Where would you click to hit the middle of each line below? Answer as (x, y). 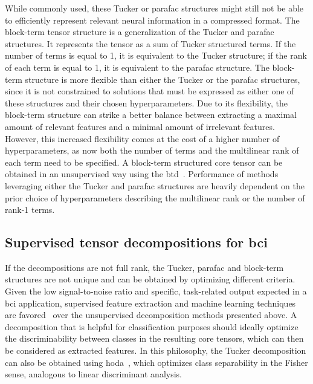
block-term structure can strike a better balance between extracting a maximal (151, 115)
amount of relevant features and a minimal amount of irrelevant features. (140, 126)
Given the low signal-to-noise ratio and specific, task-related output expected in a (156, 291)
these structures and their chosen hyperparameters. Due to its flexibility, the (146, 103)
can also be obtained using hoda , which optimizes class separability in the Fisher (156, 362)
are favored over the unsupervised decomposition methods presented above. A (151, 315)
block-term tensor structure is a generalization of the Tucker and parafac (140, 32)
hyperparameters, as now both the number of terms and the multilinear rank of (152, 150)
